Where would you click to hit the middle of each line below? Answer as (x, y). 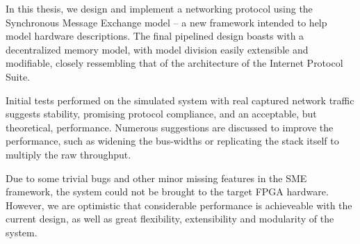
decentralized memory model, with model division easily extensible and (157, 49)
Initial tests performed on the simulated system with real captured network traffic (180, 100)
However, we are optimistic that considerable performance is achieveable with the (179, 205)
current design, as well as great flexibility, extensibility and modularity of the (170, 219)
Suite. (18, 76)
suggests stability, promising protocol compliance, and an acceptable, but (161, 114)
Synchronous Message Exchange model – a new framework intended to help (166, 22)
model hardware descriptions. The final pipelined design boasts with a (155, 36)
